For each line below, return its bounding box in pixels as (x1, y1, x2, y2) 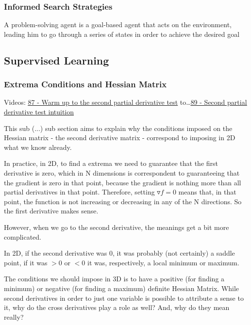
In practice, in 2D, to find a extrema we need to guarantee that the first (4, 158, 218, 168)
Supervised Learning (4, 52, 109, 67)
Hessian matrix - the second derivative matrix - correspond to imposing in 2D (4, 132, 235, 143)
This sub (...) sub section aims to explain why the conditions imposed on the (4, 123, 233, 133)
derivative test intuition (4, 107, 74, 116)
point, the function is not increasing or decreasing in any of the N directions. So (4, 196, 242, 206)
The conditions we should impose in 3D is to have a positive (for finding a (4, 274, 225, 284)
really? (4, 311, 24, 322)
